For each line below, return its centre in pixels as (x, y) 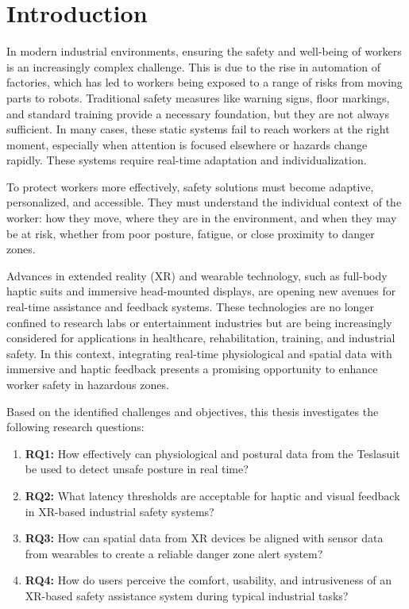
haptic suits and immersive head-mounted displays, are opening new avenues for (201, 291)
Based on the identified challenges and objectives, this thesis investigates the (193, 411)
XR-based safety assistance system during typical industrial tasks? (187, 595)
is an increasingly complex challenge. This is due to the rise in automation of (194, 66)
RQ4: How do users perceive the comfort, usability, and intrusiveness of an (208, 580)
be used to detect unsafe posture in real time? (137, 469)
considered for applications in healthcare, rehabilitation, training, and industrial (201, 338)
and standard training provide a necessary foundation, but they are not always (198, 113)
